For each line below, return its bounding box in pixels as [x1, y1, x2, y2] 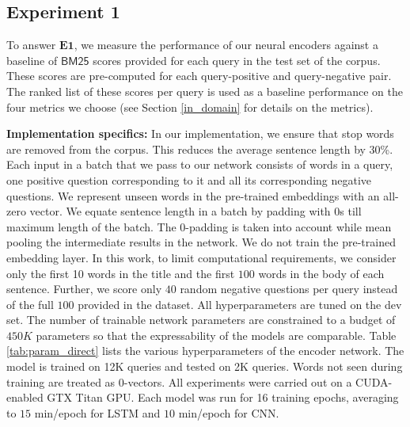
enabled [6, 389, 44, 406]
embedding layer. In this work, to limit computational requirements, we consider [6, 249, 397, 265]
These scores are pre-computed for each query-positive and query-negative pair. [6, 67, 392, 84]
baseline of [6, 51, 58, 68]
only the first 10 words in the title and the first [6, 265, 235, 281]
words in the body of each [258, 265, 385, 281]
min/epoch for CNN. [178, 404, 279, 421]
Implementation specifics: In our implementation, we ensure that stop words [6, 125, 394, 142]
